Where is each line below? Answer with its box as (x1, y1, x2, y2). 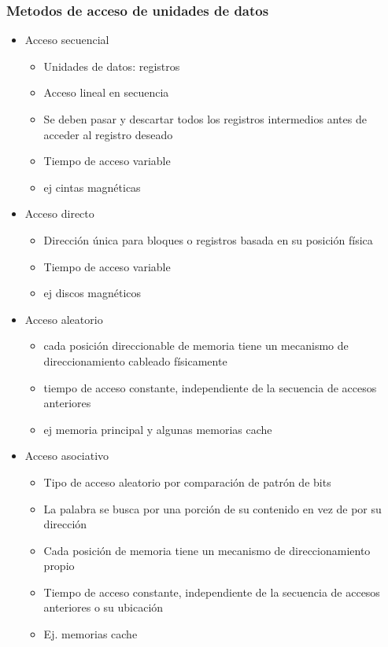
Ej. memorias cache (43, 626, 138, 642)
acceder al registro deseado (43, 126, 173, 142)
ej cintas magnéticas (43, 178, 141, 195)
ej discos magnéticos (43, 285, 142, 301)
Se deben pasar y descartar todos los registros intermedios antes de (43, 111, 367, 127)
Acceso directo (24, 205, 94, 222)
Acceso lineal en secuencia (43, 84, 169, 101)
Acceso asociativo (24, 447, 109, 464)
